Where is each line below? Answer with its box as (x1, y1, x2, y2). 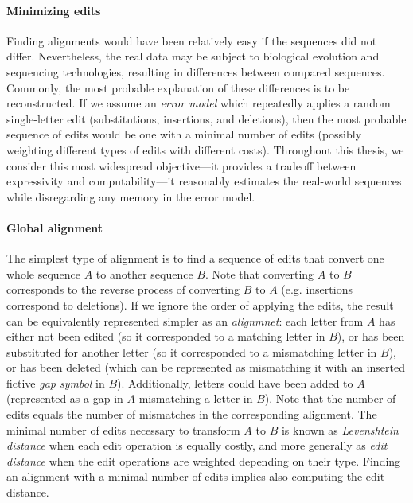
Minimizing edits (6, 2, 101, 18)
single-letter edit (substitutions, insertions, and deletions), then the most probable (6, 110, 407, 127)
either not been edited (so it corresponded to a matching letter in (6, 328, 325, 345)
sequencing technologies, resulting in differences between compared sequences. (6, 63, 385, 80)
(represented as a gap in (6, 390, 123, 407)
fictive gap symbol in (6, 374, 105, 391)
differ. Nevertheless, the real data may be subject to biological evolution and (6, 48, 380, 64)
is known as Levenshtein (281, 421, 399, 438)
